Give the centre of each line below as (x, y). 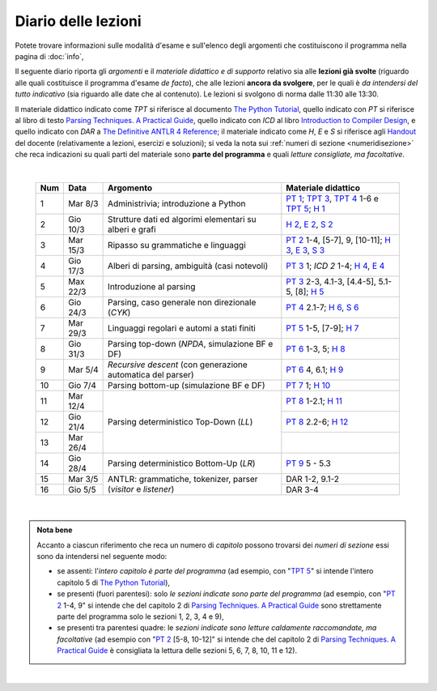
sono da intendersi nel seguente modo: (102, 557)
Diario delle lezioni (78, 21)
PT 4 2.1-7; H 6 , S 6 (322, 307)
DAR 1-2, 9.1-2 (313, 479)
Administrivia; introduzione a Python (177, 203)
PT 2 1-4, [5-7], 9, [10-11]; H (339, 240)
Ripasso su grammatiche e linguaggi (177, 245)
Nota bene (55, 530)
